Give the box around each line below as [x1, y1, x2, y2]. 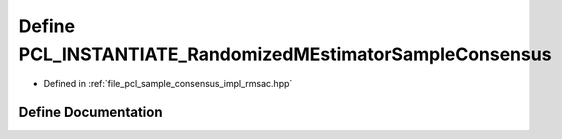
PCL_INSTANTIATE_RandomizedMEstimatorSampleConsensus [18, 43, 552, 65]
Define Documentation [18, 104, 163, 121]
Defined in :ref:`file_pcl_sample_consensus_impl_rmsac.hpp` [43, 78, 293, 90]
